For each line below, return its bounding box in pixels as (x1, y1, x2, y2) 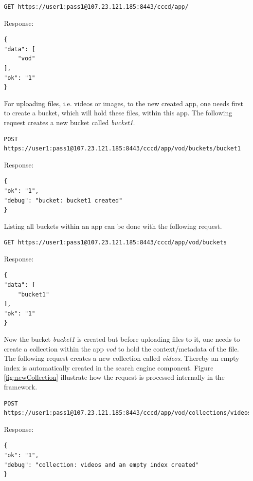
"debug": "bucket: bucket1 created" (4, 197, 123, 204)
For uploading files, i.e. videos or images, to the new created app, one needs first (4, 98, 243, 108)
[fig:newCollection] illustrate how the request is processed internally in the (4, 372, 225, 382)
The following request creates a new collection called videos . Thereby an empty (4, 353, 239, 363)
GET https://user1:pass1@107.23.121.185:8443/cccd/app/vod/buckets (4, 239, 227, 246)
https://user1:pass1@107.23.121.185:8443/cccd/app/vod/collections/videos (4, 409, 252, 417)
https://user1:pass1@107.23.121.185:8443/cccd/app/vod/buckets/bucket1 (4, 145, 241, 152)
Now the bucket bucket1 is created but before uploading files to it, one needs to (4, 334, 240, 344)
